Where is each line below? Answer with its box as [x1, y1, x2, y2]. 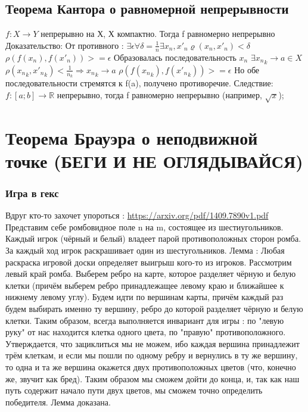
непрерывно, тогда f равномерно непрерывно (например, [57, 88, 262, 101]
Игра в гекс [5, 185, 59, 200]
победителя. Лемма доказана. [5, 395, 111, 408]
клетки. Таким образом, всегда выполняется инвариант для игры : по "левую [5, 314, 284, 326]
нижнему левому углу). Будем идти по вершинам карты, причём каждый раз [5, 291, 284, 303]
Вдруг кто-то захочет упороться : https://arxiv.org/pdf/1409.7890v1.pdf [5, 209, 269, 221]
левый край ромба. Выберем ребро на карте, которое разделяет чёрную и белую [5, 267, 296, 280]
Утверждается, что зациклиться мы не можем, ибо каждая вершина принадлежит [5, 337, 300, 349]
